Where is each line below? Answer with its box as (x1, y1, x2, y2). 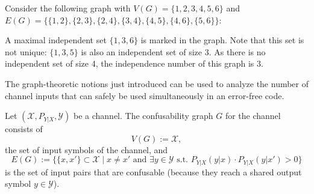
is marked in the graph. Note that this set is (140, 34, 304, 46)
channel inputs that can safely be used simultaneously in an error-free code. (5, 89, 284, 102)
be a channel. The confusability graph (74, 109, 213, 122)
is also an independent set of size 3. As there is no (81, 45, 266, 58)
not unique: (5, 45, 47, 58)
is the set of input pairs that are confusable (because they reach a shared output (5, 165, 302, 178)
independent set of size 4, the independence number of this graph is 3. (5, 57, 263, 70)
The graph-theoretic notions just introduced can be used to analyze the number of (5, 77, 309, 89)
